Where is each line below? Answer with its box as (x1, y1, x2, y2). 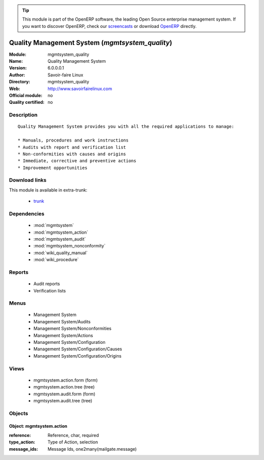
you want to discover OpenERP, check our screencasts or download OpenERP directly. (22, 23, 197, 29)
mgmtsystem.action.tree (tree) (33, 384, 95, 390)
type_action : (9, 439, 35, 445)
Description (9, 112, 38, 119)
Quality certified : (9, 99, 45, 105)
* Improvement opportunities (18, 165, 88, 170)
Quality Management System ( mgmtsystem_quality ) (9, 38, 173, 47)
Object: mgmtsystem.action (9, 423, 68, 429)
